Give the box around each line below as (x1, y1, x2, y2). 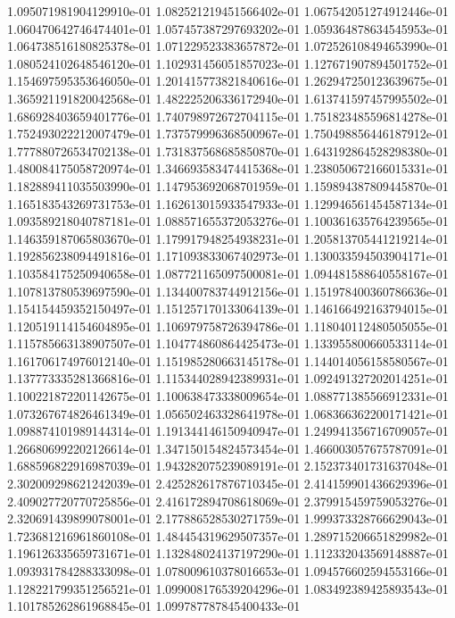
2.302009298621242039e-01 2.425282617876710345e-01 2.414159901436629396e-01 (7, 474, 449, 493)
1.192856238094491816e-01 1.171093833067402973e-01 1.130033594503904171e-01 (7, 246, 449, 265)
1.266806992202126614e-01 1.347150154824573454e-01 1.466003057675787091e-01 (7, 438, 449, 457)
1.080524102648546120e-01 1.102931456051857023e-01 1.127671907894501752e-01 (7, 54, 449, 72)
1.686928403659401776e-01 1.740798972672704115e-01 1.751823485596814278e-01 (7, 106, 449, 125)
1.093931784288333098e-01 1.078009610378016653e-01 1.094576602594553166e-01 (7, 562, 449, 580)
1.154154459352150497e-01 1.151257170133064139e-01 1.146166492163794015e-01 (7, 299, 449, 318)
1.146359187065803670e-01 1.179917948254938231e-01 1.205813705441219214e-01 (7, 229, 449, 247)
